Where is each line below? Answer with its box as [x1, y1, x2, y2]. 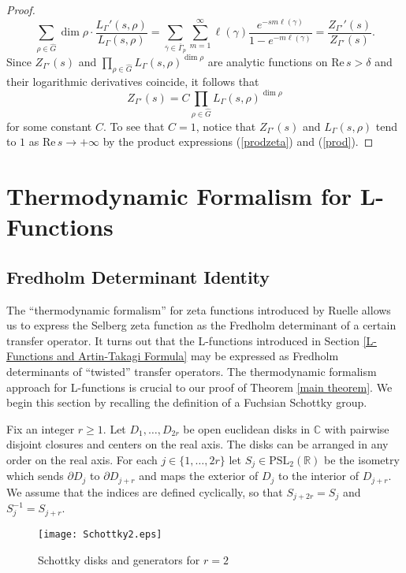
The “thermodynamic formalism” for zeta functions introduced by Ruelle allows [6, 301, 391, 318]
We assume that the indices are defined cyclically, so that [6, 483, 283, 500]
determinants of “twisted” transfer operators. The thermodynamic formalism [6, 363, 377, 379]
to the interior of [277, 467, 359, 484]
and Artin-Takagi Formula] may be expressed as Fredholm [57, 348, 339, 364]
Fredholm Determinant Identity [6, 264, 270, 288]
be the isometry [324, 451, 400, 467]
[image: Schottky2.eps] [38, 529, 162, 541]
